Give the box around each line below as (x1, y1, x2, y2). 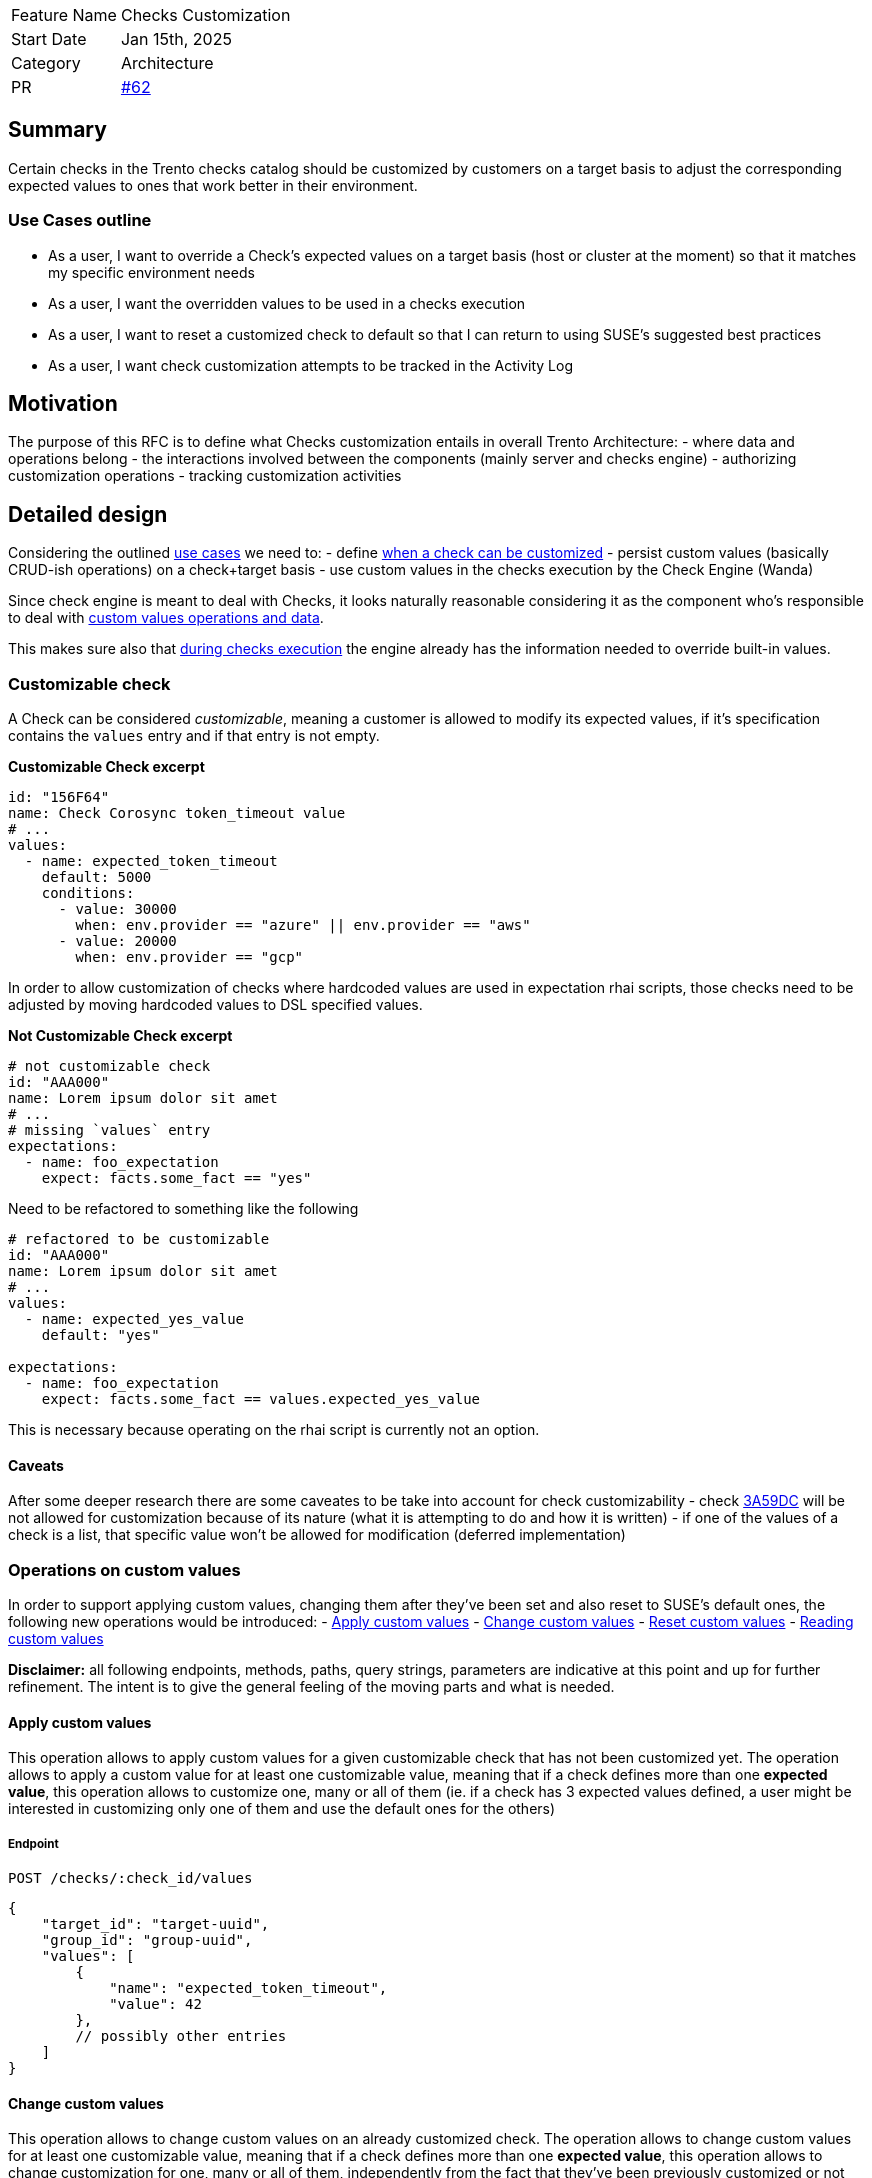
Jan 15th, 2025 (120, 29, 232, 49)
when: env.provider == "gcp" (75, 949, 304, 966)
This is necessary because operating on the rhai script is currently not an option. (8, 1421, 540, 1439)
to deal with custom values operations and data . (8, 609, 324, 627)
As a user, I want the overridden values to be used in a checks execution (48, 294, 526, 312)
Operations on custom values (8, 1559, 241, 1580)
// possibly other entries (75, 2028, 287, 2044)
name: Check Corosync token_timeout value (8, 805, 346, 822)
